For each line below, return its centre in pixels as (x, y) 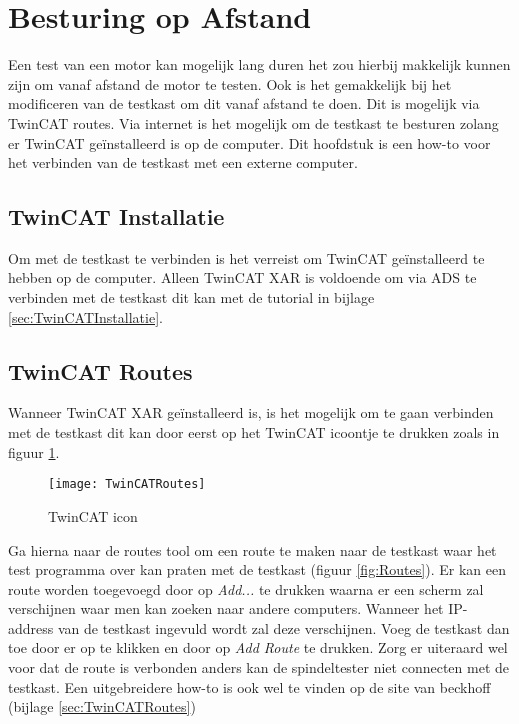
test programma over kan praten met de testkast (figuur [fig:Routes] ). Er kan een (257, 569)
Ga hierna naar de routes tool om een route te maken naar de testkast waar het (252, 549)
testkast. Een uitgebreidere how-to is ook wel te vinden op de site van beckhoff (249, 686)
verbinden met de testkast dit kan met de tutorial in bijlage (191, 297)
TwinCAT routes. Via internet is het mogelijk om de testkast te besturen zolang (253, 122)
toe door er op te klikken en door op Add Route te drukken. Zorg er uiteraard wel (258, 647)
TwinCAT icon (93, 515)
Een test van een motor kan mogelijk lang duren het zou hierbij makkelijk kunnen (259, 64)
